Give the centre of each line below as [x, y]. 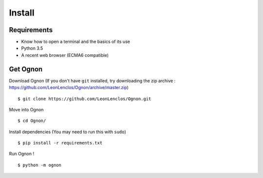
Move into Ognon [26, 109]
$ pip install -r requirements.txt [60, 143]
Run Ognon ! [21, 154]
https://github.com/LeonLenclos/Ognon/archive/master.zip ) [69, 88]
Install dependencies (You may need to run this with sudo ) [67, 132]
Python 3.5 [32, 48]
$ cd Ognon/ [32, 121]
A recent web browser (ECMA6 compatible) [65, 55]
